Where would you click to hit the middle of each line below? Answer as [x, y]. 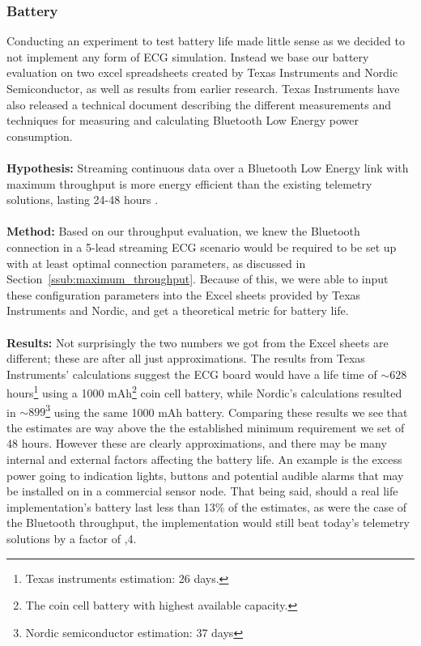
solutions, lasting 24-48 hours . [83, 200]
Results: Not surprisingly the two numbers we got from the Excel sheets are [198, 342]
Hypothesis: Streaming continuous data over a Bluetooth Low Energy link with [208, 167]
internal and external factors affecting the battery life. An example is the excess [204, 459]
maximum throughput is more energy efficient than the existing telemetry [189, 183]
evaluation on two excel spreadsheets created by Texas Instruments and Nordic [202, 72]
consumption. [40, 136]
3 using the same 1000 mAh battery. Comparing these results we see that [227, 410]
